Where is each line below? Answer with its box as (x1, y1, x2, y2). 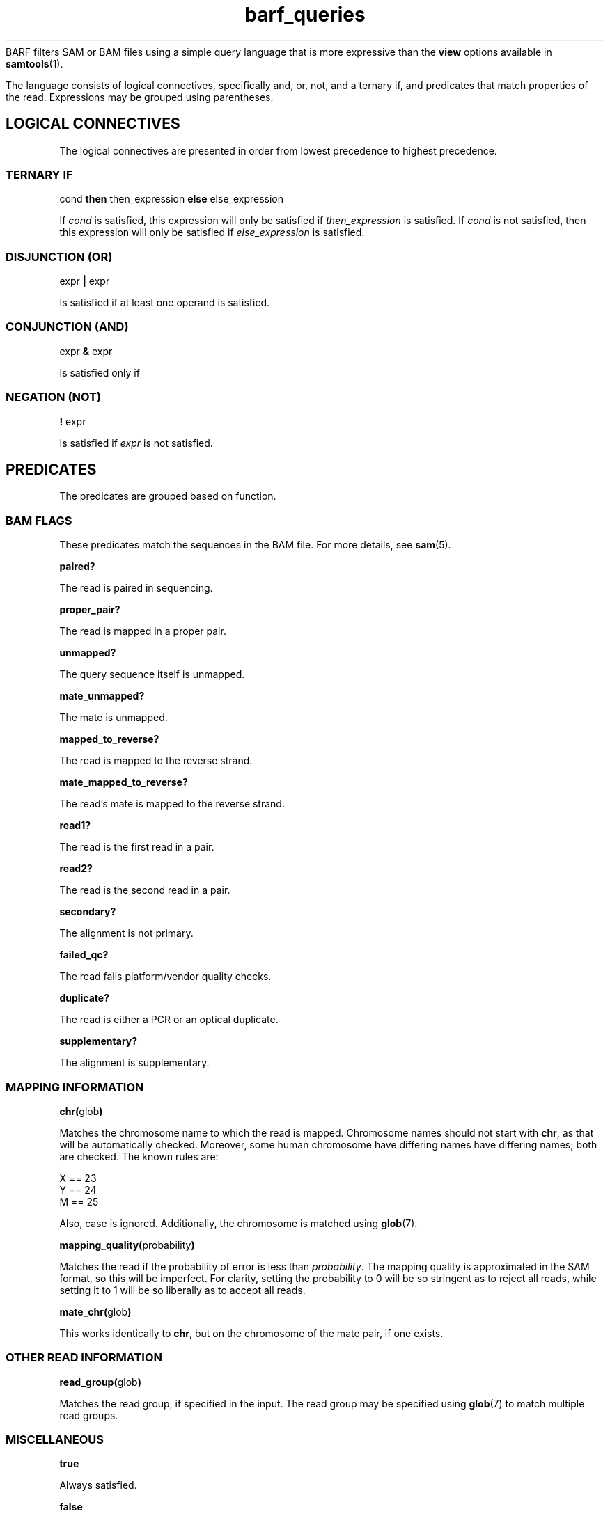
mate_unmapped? (59, 690, 145, 702)
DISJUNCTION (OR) (6, 249, 113, 264)
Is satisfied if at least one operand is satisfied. (59, 297, 270, 309)
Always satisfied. (59, 1479, 137, 1492)
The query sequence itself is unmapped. (59, 668, 245, 681)
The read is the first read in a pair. (59, 841, 214, 853)
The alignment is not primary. (59, 927, 194, 940)
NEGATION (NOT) (6, 390, 102, 404)
